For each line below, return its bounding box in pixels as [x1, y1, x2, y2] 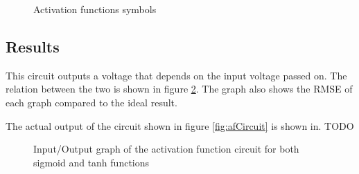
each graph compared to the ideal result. [6, 95, 177, 109]
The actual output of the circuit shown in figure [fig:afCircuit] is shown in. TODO [6, 118, 354, 133]
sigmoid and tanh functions [33, 155, 150, 169]
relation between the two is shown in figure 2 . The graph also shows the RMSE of [6, 81, 353, 96]
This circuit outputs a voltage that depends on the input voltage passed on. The [6, 68, 347, 82]
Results [6, 35, 60, 57]
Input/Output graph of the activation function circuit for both [33, 142, 299, 156]
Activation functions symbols [33, 2, 157, 16]
